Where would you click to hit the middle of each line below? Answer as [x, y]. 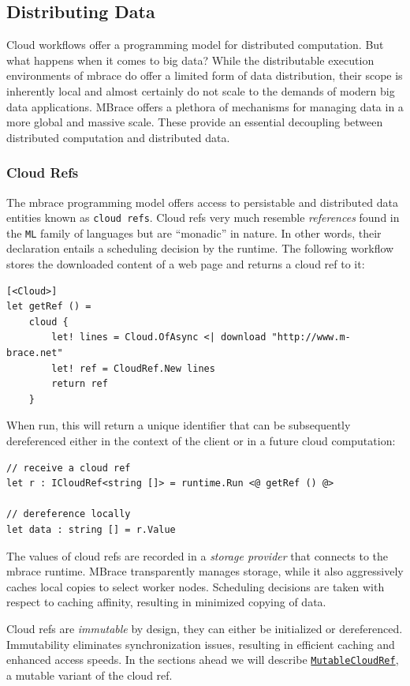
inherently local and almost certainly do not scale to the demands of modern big [201, 90]
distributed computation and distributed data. [118, 137]
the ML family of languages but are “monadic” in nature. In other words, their [194, 232]
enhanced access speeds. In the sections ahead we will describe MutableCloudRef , [203, 660]
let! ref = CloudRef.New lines [133, 368]
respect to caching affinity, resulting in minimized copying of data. [166, 602]
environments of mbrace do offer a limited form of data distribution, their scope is [205, 75]
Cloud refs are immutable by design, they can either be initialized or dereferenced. [205, 628]
